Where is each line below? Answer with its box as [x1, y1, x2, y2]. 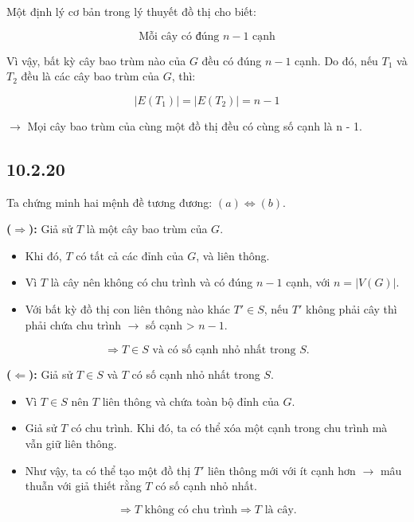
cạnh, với [286, 274, 330, 290]
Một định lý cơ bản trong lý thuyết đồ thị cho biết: [6, 3, 256, 19]
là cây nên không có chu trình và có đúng [50, 274, 253, 290]
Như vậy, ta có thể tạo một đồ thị [25, 462, 191, 478]
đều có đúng [201, 52, 262, 68]
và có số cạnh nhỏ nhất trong [152, 345, 296, 356]
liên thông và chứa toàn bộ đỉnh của [102, 392, 279, 409]
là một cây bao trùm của [86, 220, 208, 237]
